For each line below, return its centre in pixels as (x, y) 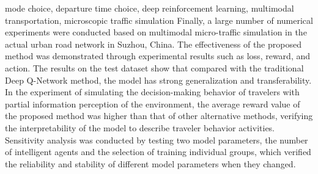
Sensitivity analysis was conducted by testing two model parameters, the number (157, 140)
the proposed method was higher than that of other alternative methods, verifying (159, 116)
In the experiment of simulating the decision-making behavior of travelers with (152, 92)
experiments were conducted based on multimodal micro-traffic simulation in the (156, 32)
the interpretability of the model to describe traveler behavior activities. (140, 127)
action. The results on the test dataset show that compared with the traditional (154, 67)
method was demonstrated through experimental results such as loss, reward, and (157, 56)
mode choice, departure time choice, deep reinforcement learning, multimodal (150, 8)
